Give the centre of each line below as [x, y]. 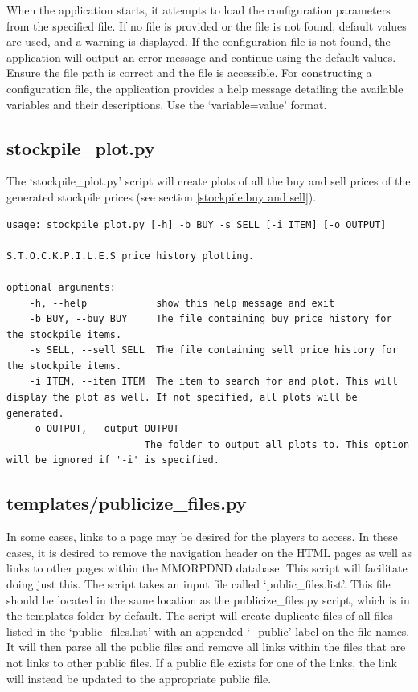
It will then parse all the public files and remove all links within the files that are [206, 647]
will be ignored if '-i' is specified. [113, 460]
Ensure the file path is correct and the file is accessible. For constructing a [189, 73]
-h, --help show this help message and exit [182, 303]
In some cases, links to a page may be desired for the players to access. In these [202, 537]
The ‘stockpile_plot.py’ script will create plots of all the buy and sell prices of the [209, 181]
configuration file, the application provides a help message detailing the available [205, 88]
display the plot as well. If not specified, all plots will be [182, 398]
